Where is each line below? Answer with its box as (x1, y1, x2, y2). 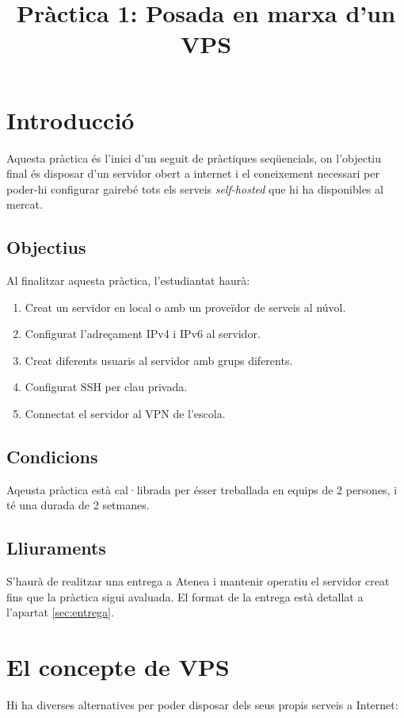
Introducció (6, 103, 135, 136)
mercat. (6, 196, 43, 213)
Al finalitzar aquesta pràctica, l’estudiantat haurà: (6, 272, 250, 289)
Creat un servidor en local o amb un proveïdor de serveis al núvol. (25, 298, 346, 315)
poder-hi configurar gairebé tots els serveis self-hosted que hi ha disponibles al (6, 180, 383, 197)
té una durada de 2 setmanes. (6, 497, 150, 513)
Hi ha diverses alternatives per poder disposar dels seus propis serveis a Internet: (6, 697, 398, 713)
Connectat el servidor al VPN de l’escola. (25, 405, 226, 422)
